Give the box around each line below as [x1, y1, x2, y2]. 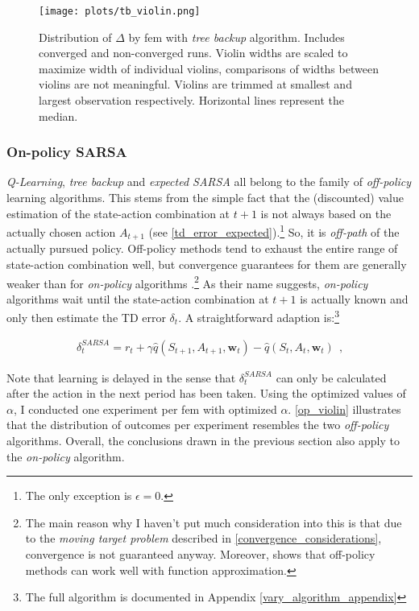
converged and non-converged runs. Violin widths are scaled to [39, 44, 348, 61]
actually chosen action [6, 223, 116, 240]
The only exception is [25, 487, 132, 504]
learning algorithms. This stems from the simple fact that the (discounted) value [6, 189, 404, 206]
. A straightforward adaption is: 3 [178, 307, 339, 326]
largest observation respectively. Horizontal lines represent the [39, 92, 344, 109]
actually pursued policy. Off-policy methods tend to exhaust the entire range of [6, 240, 398, 257]
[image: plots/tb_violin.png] [39, 6, 201, 17]
